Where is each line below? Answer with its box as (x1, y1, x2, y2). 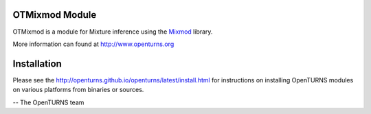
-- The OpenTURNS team (12, 98, 85, 106)
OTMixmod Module (12, 9, 97, 21)
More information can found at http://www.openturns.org (12, 40, 175, 48)
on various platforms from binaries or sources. (12, 86, 144, 94)
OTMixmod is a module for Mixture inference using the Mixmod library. (12, 27, 213, 36)
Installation (12, 58, 62, 69)
